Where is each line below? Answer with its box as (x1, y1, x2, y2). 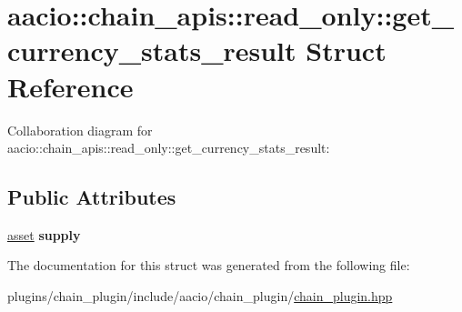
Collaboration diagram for (7, 120, 153, 139)
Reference (7, 67, 134, 105)
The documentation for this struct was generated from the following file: (7, 256, 410, 275)
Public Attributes (7, 183, 176, 211)
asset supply (7, 225, 81, 244)
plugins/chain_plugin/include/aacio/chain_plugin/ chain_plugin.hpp (7, 287, 393, 306)
